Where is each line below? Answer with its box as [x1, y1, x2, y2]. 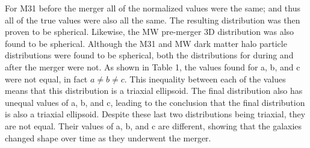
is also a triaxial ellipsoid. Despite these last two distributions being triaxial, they [5, 108, 306, 120]
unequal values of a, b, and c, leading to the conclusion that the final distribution [5, 96, 305, 108]
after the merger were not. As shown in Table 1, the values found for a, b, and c [5, 60, 300, 73]
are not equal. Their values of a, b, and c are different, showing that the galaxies [5, 119, 302, 132]
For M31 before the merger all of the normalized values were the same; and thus [5, 2, 301, 14]
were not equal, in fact [5, 72, 88, 85]
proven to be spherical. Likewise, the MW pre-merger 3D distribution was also [5, 25, 294, 38]
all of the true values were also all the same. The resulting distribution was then [5, 13, 300, 26]
